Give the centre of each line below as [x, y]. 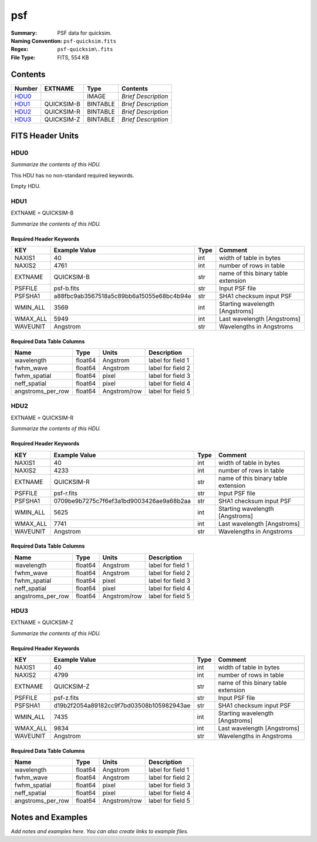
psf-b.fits [66, 289]
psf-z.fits [66, 698]
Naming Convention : [37, 41]
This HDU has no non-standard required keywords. [72, 175]
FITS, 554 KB [73, 57]
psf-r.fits [65, 493]
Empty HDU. [26, 186]
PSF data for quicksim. [85, 33]
